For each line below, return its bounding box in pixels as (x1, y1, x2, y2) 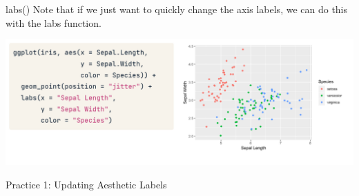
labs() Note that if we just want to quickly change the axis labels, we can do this (6, 2, 348, 16)
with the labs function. (6, 15, 101, 30)
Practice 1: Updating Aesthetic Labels (6, 177, 167, 191)
